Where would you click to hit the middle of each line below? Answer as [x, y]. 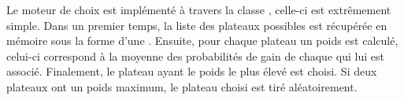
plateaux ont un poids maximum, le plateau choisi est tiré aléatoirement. [182, 86]
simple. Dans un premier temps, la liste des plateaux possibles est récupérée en [197, 25]
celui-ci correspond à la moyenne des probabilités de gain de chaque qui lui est [195, 56]
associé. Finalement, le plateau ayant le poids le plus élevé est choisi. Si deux [192, 71]
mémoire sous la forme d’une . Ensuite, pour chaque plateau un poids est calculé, [202, 41]
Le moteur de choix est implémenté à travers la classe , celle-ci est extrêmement [199, 9]
